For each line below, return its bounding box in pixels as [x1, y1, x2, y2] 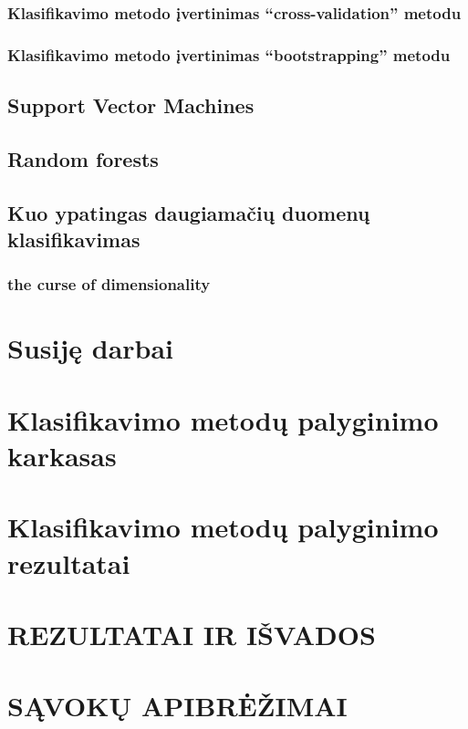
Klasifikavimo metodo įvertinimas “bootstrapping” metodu [7, 43, 451, 66]
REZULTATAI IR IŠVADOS [7, 615, 376, 652]
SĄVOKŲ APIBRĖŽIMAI [7, 687, 348, 724]
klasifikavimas [7, 225, 140, 254]
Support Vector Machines [7, 91, 255, 120]
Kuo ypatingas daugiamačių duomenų [7, 198, 370, 226]
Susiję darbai [7, 329, 174, 367]
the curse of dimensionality [7, 273, 211, 296]
